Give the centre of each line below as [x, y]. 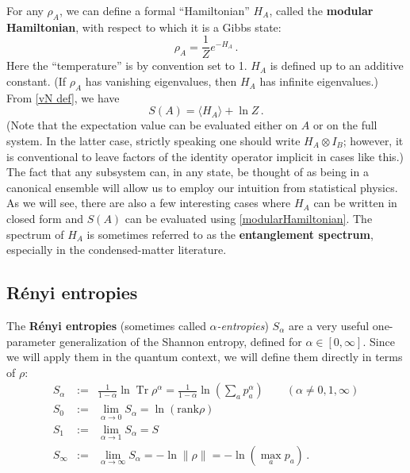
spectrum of [35, 234]
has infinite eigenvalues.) [319, 81]
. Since [379, 341]
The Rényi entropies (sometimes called [106, 325]
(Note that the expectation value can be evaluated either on [152, 125]
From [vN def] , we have [63, 97]
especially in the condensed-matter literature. [117, 250]
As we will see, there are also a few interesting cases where [149, 203]
